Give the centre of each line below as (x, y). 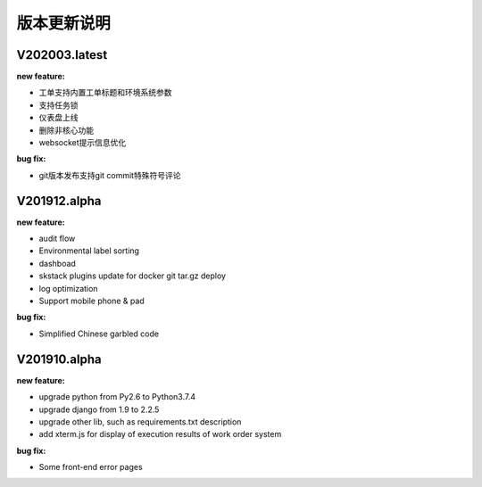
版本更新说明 (64, 23)
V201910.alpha (59, 359)
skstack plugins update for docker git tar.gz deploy (133, 276)
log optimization (68, 288)
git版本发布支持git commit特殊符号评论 (110, 175)
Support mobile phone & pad (91, 301)
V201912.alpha (59, 201)
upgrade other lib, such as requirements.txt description (140, 421)
